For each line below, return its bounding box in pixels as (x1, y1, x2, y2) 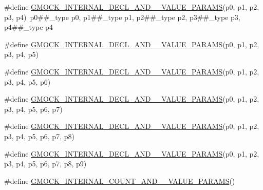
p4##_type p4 (4, 22, 53, 32)
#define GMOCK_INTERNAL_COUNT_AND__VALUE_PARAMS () (4, 175, 235, 186)
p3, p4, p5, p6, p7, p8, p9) (4, 158, 87, 169)
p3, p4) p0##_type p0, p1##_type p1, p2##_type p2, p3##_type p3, (4, 11, 240, 22)
